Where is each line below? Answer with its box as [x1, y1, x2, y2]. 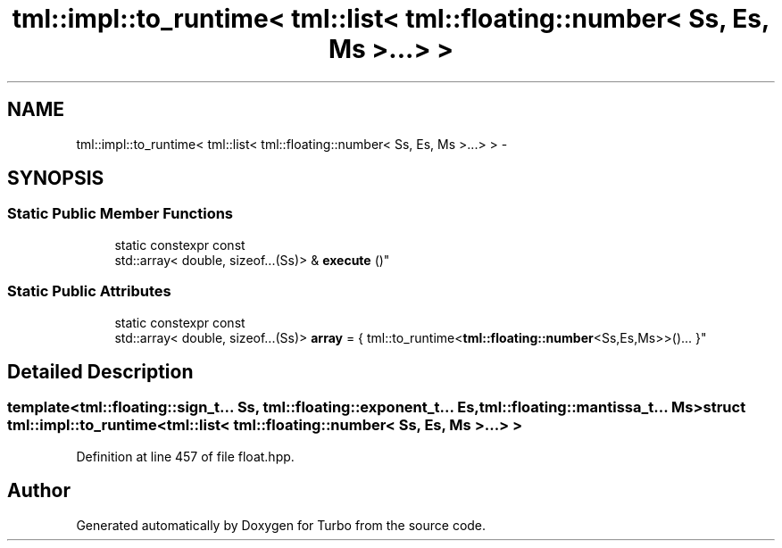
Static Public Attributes [7, 282, 171, 301]
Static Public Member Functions [7, 204, 234, 223]
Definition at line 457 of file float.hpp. [76, 448, 295, 464]
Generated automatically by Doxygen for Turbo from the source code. [76, 517, 487, 533]
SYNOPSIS [7, 167, 104, 190]
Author [7, 479, 71, 502]
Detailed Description [7, 360, 194, 383]
